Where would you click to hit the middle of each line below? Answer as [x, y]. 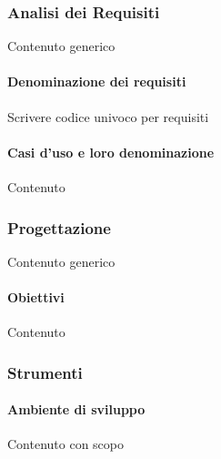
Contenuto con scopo [66, 444]
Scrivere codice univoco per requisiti [108, 116]
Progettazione [59, 227]
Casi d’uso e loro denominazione [111, 152]
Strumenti [45, 372]
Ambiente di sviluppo [76, 409]
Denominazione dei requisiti [97, 82]
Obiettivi [36, 297]
